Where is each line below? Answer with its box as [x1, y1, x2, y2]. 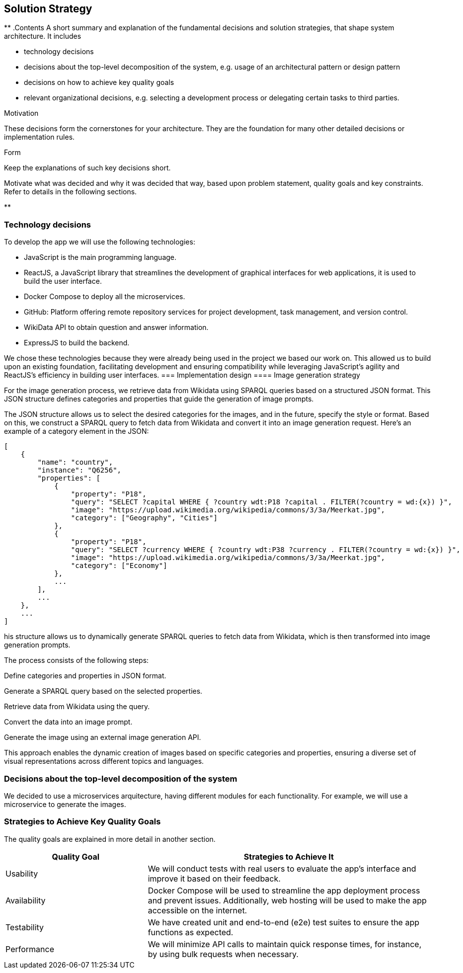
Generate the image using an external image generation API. [4, 733, 201, 742]
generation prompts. [4, 641, 71, 649]
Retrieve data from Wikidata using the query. [4, 702, 150, 711]
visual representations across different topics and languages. [4, 757, 204, 766]
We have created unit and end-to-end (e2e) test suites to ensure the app [148, 917, 420, 927]
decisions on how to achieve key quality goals [24, 78, 174, 87]
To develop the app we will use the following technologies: [4, 238, 195, 246]
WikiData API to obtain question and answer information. [24, 323, 209, 332]
